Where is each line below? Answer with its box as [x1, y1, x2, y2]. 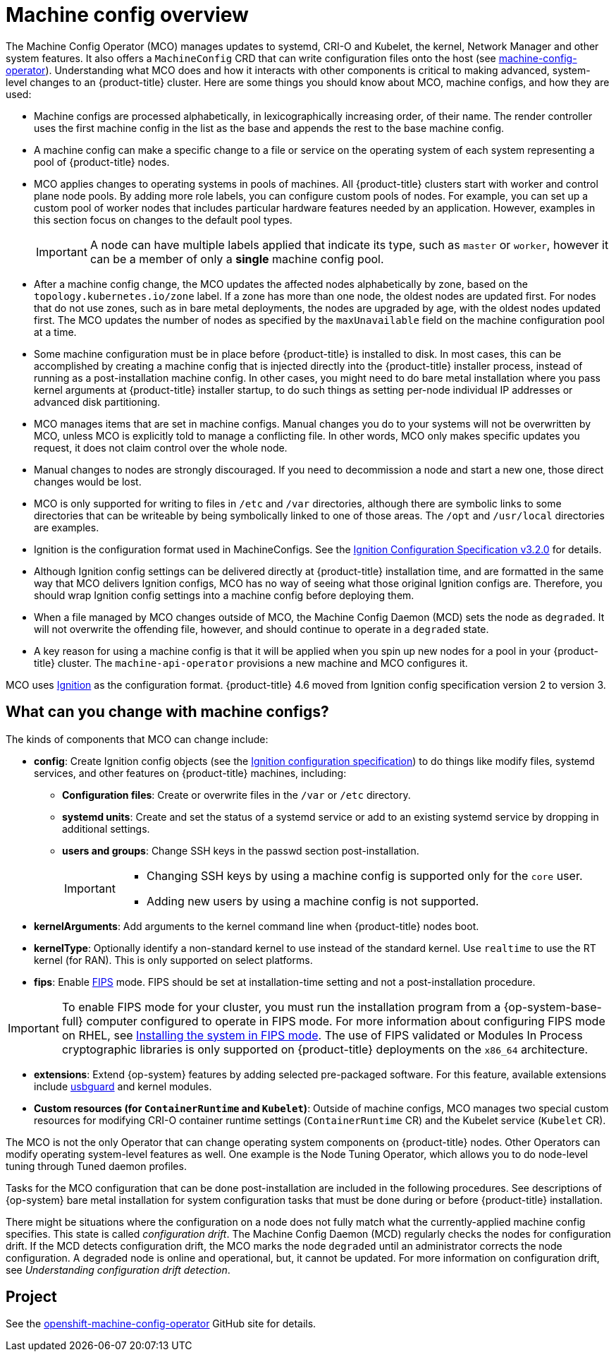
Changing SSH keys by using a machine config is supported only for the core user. [146, 868, 583, 883]
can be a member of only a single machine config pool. [90, 251, 384, 266]
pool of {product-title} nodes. [34, 155, 170, 168]
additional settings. [62, 822, 150, 835]
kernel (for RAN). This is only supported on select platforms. [34, 953, 313, 966]
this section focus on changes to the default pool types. [34, 213, 292, 226]
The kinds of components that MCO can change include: [6, 732, 269, 745]
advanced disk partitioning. [34, 395, 161, 408]
